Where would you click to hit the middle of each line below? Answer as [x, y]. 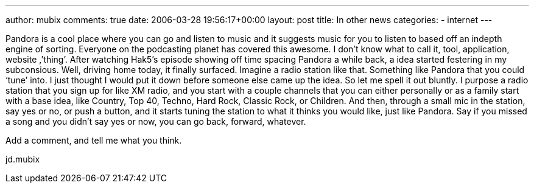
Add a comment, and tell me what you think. [94, 140]
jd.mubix [23, 159]
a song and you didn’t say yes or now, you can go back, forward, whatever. [156, 121]
